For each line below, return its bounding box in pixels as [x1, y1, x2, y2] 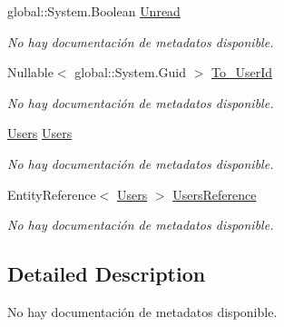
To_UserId [211, 63, 273, 82]
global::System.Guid [74, 63, 186, 82]
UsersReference [172, 184, 257, 203]
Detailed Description [7, 260, 206, 288]
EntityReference [7, 184, 96, 203]
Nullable [7, 63, 54, 82]
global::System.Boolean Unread [7, 2, 181, 20]
